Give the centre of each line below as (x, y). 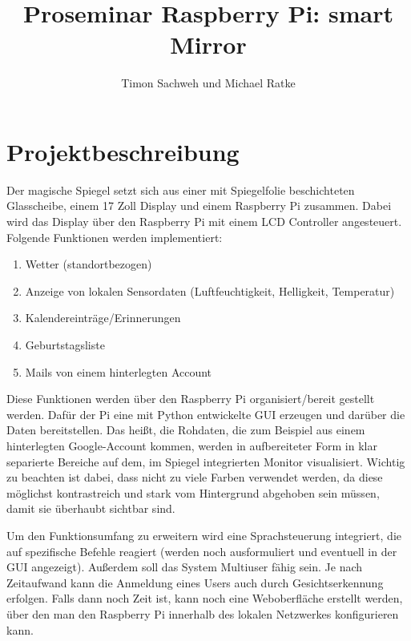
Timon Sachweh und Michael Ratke (208, 83)
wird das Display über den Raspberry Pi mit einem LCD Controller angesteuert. (204, 222)
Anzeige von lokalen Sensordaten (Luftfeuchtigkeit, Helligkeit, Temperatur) (210, 290)
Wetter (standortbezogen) (89, 264)
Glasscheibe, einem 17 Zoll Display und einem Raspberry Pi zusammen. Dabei (199, 206)
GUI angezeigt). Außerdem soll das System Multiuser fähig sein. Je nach (185, 567)
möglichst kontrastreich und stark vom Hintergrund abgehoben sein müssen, (193, 492)
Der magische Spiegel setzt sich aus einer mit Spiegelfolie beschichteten (181, 189)
